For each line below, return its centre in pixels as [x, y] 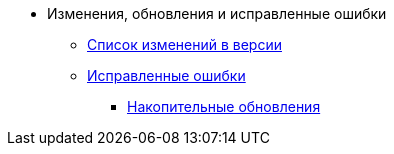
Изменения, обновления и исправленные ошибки [217, 13]
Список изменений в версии [184, 44]
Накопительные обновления [224, 106]
